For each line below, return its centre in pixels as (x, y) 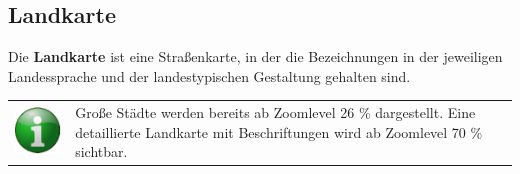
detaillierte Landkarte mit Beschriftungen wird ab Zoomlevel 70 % (279, 131)
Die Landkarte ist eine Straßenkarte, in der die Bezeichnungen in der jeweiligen (255, 56)
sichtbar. (101, 151)
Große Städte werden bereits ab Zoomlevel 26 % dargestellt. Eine (275, 112)
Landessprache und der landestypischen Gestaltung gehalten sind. (209, 75)
